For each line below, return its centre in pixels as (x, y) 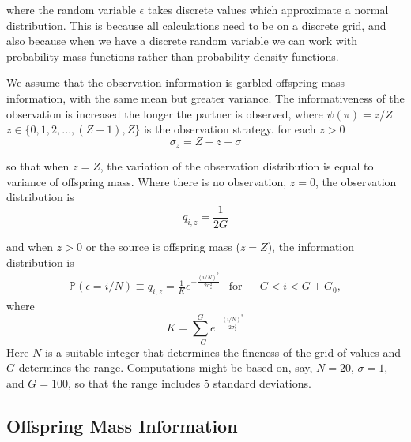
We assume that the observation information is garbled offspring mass (176, 82)
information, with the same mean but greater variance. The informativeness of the (205, 97)
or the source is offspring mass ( (163, 247)
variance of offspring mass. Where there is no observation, (147, 181)
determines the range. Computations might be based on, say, (166, 367)
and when (30, 247)
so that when (38, 166)
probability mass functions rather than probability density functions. (173, 56)
